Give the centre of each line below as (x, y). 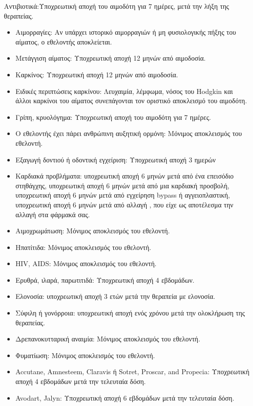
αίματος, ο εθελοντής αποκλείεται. (64, 41)
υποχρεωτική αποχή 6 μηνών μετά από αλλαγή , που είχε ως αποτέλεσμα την (124, 204)
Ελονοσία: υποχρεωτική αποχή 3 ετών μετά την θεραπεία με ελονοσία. (115, 296)
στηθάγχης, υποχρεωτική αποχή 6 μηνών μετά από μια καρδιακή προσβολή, (122, 185)
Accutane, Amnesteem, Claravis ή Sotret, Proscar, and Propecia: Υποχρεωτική (132, 372)
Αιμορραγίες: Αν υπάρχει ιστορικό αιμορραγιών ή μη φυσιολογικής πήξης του (126, 32)
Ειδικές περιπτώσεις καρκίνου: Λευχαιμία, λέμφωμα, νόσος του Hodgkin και (124, 91)
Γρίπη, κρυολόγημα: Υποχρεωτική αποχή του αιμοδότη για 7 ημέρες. (113, 117)
